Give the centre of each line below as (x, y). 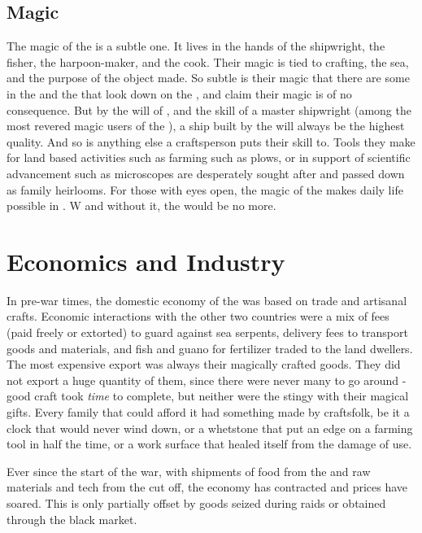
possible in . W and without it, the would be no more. (141, 205)
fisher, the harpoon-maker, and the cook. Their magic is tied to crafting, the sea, (208, 61)
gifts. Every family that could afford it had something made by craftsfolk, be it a (208, 412)
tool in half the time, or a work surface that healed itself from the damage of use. (209, 444)
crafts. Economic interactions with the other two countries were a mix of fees (198, 316)
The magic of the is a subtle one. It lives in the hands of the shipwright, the (196, 46)
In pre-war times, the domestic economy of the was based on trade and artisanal (207, 300)
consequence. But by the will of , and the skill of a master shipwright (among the (209, 109)
